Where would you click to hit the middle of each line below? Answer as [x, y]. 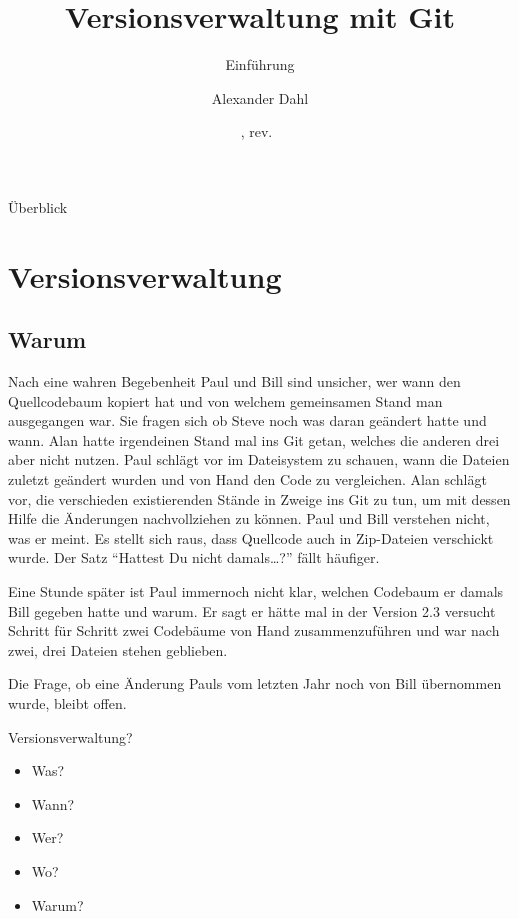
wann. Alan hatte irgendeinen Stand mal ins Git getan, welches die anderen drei [254, 439]
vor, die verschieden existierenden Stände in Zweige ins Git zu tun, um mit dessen [259, 498]
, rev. [256, 131]
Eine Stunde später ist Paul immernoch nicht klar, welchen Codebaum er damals [256, 591]
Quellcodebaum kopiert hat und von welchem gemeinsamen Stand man [225, 400]
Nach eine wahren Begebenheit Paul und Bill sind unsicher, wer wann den [234, 381]
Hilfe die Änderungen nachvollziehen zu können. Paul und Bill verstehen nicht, [249, 518]
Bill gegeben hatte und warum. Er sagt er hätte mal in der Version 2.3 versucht [252, 610]
